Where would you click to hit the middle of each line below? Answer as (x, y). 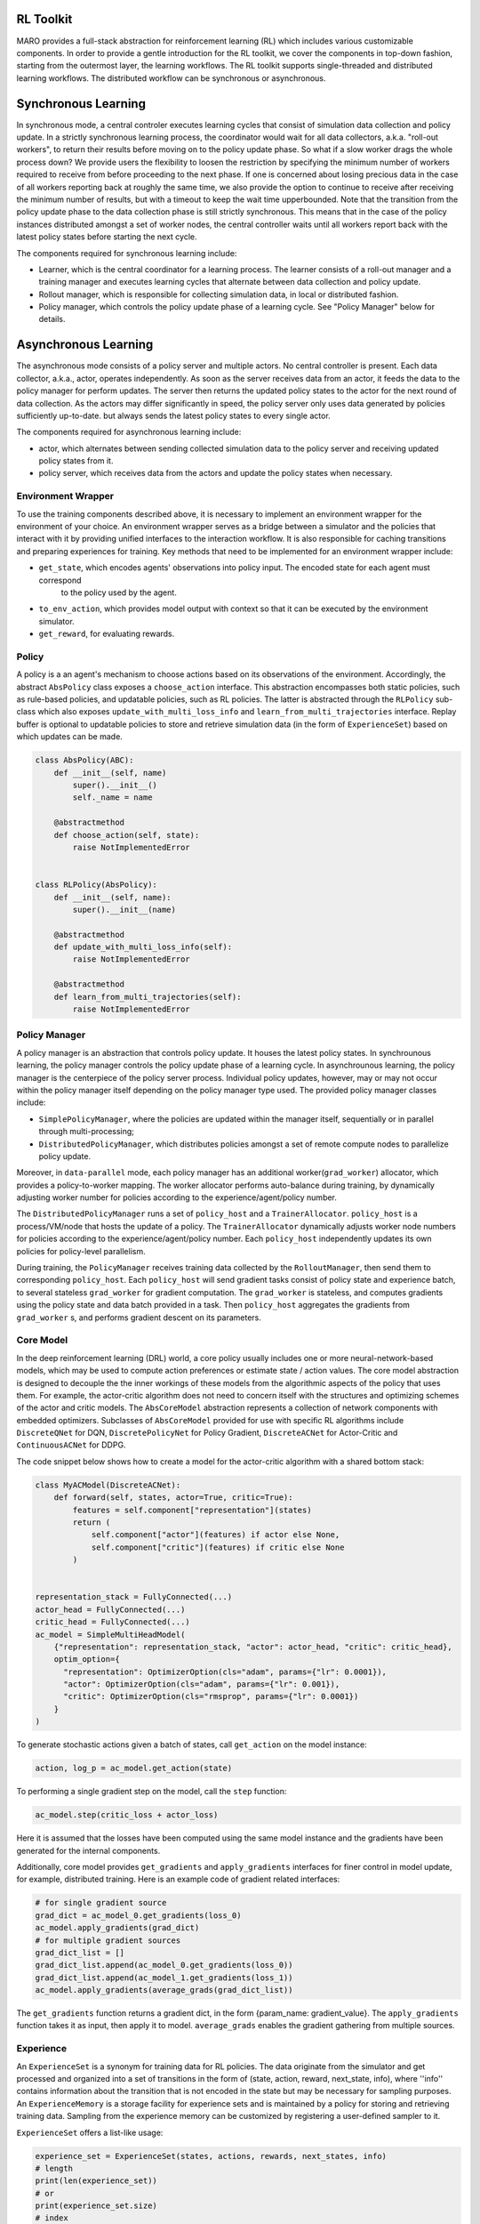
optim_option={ (87, 1660)
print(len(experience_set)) (96, 2181)
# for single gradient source (101, 1903)
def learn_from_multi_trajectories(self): (148, 997)
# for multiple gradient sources (108, 1940)
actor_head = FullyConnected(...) (110, 1609)
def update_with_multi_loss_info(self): (143, 947)
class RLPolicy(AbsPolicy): (96, 885)
